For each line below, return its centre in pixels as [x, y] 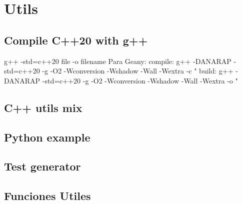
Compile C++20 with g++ [76, 40]
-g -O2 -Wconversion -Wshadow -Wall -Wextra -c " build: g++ [138, 71]
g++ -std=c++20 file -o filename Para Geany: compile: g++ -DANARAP [118, 61]
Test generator [42, 166]
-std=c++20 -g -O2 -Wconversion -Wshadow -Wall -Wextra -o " [140, 80]
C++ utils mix [43, 107]
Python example [47, 137]
